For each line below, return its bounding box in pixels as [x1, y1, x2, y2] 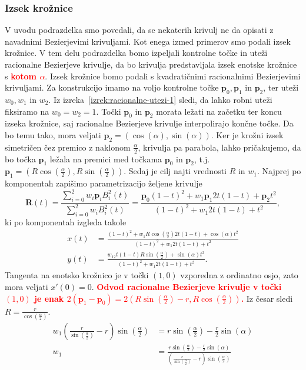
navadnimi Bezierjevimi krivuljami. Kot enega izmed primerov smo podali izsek [5, 35, 291, 47]
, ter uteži [263, 81, 299, 94]
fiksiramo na [5, 105, 49, 117]
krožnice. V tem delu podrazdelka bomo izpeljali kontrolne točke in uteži [5, 46, 268, 59]
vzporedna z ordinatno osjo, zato [180, 269, 298, 281]
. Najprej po [257, 165, 301, 177]
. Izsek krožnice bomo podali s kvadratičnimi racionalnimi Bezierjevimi [45, 69, 301, 82]
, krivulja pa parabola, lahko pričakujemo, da [138, 141, 301, 153]
